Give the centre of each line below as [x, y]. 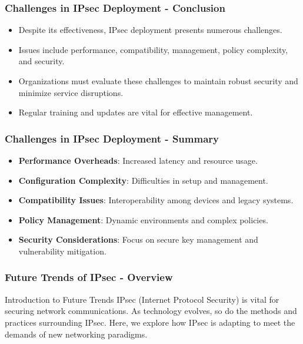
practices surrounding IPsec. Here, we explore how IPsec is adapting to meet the [150, 322]
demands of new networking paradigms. [76, 334]
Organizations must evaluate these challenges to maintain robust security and [158, 81]
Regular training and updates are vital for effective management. [136, 112]
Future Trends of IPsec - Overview [89, 277]
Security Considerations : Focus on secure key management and [138, 239]
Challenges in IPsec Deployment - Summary [112, 138]
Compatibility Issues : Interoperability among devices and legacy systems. [156, 200]
